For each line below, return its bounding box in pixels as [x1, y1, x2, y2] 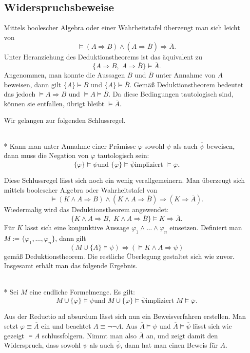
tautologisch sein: [97, 150, 149, 160]
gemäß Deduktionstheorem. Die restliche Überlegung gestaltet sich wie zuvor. [4, 251, 235, 261]
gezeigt [4, 330, 24, 340]
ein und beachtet [41, 320, 91, 331]
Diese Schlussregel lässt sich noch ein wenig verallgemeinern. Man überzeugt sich [4, 175, 245, 185]
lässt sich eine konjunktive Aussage [25, 222, 130, 233]
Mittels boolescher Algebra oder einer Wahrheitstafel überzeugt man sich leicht [4, 22, 240, 33]
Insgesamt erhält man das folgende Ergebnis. [4, 260, 137, 271]
